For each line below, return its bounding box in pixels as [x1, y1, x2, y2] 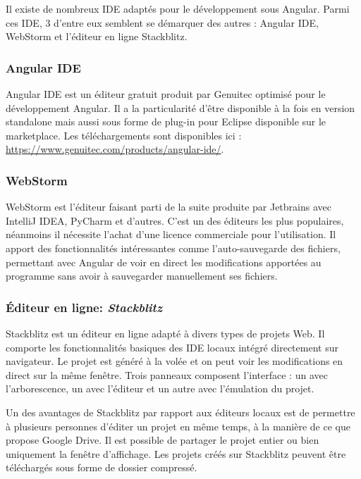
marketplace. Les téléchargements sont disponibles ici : [6, 127, 242, 142]
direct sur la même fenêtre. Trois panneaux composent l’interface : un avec [6, 367, 328, 382]
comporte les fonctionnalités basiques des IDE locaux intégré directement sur [6, 340, 338, 354]
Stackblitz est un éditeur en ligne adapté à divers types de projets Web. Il [6, 325, 325, 340]
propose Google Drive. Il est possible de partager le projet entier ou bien [6, 433, 319, 447]
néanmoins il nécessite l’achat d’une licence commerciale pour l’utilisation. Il [6, 227, 336, 242]
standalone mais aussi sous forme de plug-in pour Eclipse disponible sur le [6, 114, 326, 129]
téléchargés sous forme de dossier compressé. [6, 460, 197, 475]
